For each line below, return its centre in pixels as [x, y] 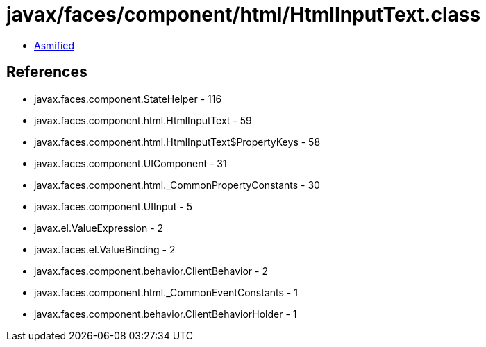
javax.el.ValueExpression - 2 [99, 228]
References [47, 72]
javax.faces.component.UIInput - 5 [113, 206]
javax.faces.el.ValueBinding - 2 [105, 249]
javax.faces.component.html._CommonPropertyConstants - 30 [177, 185]
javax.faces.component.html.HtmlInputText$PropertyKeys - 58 [177, 142]
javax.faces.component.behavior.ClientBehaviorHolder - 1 [166, 314]
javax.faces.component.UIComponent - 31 [131, 163]
